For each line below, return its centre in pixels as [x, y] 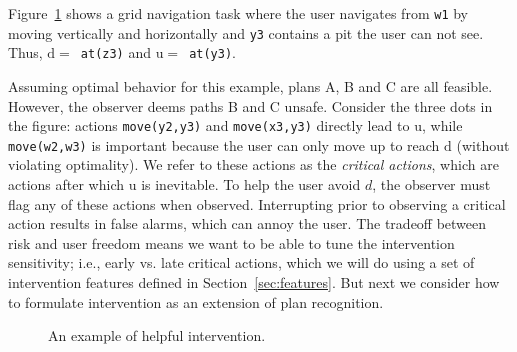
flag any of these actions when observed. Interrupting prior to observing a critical [257, 203]
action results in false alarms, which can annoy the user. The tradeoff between [247, 223]
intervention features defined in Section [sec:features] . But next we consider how [254, 282]
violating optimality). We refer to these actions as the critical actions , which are [253, 164]
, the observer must [431, 184]
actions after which [66, 184]
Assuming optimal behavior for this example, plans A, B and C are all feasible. [250, 85]
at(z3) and [115, 52]
